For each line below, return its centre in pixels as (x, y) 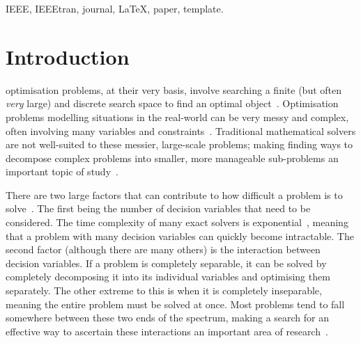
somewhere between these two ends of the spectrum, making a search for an (168, 318)
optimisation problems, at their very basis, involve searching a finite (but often (174, 89)
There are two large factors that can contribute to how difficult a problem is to (174, 194)
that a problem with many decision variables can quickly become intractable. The (180, 236)
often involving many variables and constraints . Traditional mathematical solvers (181, 130)
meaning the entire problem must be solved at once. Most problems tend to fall (175, 304)
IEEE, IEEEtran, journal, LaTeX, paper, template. (115, 8)
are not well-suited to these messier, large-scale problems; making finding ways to (179, 144)
